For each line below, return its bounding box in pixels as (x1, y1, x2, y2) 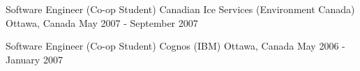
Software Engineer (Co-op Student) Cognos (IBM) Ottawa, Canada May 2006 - (6, 39, 345, 53)
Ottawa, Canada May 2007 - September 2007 (6, 15, 198, 30)
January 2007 (6, 52, 63, 66)
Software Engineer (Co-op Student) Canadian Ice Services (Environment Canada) (6, 2, 355, 16)
